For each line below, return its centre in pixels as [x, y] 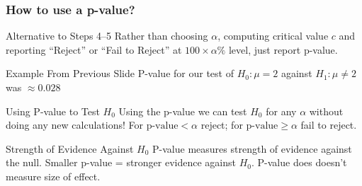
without [326, 111]
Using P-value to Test [53, 111]
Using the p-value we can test [183, 111]
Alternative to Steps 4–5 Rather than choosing [107, 36]
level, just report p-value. [283, 49]
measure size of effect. [53, 176]
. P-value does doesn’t [299, 162]
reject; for [222, 125]
